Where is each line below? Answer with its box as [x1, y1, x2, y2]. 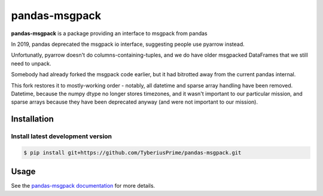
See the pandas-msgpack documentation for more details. [11, 182, 156, 189]
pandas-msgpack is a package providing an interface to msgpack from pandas [11, 30, 208, 37]
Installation [11, 114, 54, 125]
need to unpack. [11, 60, 51, 67]
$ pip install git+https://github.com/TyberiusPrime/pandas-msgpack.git [23, 149, 242, 156]
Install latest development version [11, 132, 112, 141]
